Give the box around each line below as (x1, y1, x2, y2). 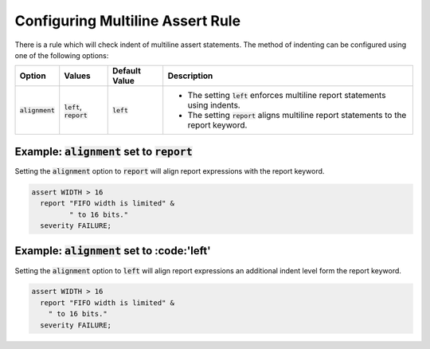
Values (64, 70, 91, 81)
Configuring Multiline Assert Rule (14, 12, 241, 29)
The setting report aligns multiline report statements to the (187, 110, 407, 121)
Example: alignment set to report (14, 144, 193, 159)
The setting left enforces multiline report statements (187, 90, 386, 101)
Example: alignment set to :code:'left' (14, 244, 211, 258)
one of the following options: (14, 50, 109, 60)
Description (167, 70, 213, 81)
